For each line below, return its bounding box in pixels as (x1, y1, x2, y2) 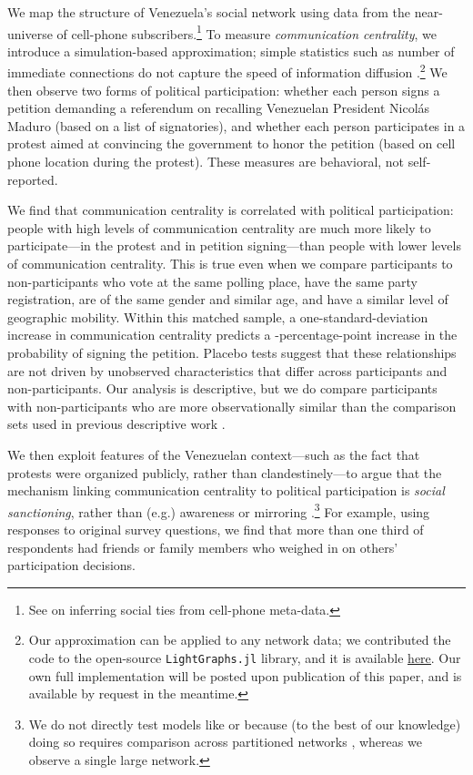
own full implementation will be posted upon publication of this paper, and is (28, 666, 462, 685)
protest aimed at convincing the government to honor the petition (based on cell (7, 134, 456, 153)
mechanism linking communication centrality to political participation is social (7, 481, 445, 500)
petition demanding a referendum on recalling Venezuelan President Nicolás (7, 98, 430, 117)
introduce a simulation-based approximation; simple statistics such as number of (7, 41, 455, 60)
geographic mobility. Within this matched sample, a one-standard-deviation (7, 307, 428, 326)
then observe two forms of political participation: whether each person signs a (7, 80, 440, 99)
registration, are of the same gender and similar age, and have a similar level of (7, 290, 448, 309)
